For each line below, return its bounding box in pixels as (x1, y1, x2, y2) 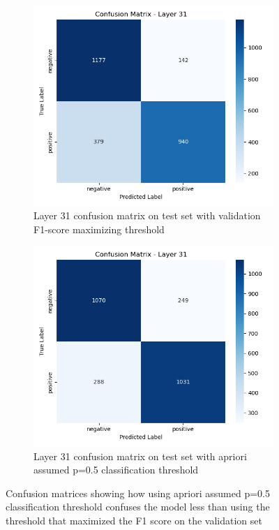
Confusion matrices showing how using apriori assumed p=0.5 (6, 485, 270, 500)
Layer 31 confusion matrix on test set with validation (33, 208, 261, 223)
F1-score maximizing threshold (33, 221, 165, 236)
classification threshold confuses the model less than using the (6, 499, 270, 514)
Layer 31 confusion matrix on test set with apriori (33, 448, 247, 463)
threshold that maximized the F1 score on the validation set (6, 513, 262, 528)
